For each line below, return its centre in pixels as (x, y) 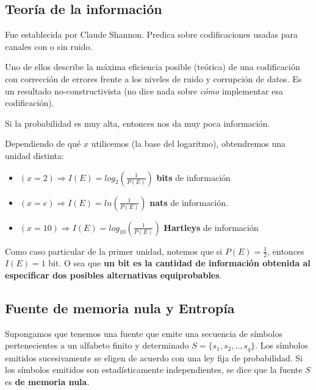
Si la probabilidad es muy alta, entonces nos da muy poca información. (138, 123)
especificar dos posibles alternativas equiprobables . (113, 275)
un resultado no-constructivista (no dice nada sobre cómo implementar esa (144, 90)
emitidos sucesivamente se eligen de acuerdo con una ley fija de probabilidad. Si (154, 357)
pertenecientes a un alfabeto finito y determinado (97, 345)
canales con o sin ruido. (49, 46)
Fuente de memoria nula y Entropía (120, 307)
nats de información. (189, 202)
